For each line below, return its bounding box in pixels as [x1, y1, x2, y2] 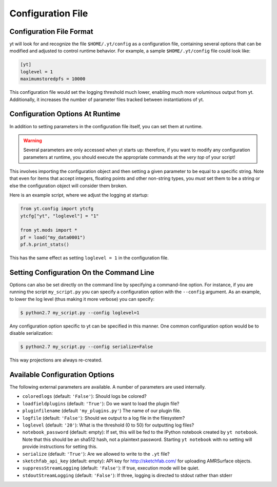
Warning [23, 137, 42, 144]
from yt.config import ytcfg [20, 206, 94, 212]
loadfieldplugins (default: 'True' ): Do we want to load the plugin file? [22, 400, 180, 407]
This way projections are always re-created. [9, 357, 103, 363]
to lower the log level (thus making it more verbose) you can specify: [9, 296, 155, 302]
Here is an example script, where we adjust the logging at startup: [9, 192, 149, 198]
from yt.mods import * [20, 227, 77, 233]
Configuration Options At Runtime [9, 110, 121, 118]
